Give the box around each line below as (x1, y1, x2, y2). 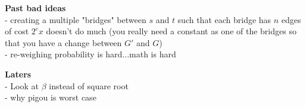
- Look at (5, 79, 39, 92)
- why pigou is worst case (5, 91, 96, 103)
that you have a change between (5, 36, 122, 48)
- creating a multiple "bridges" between (5, 13, 146, 25)
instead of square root (49, 79, 129, 92)
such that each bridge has (177, 13, 271, 25)
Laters (5, 67, 32, 80)
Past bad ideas (5, 2, 66, 14)
